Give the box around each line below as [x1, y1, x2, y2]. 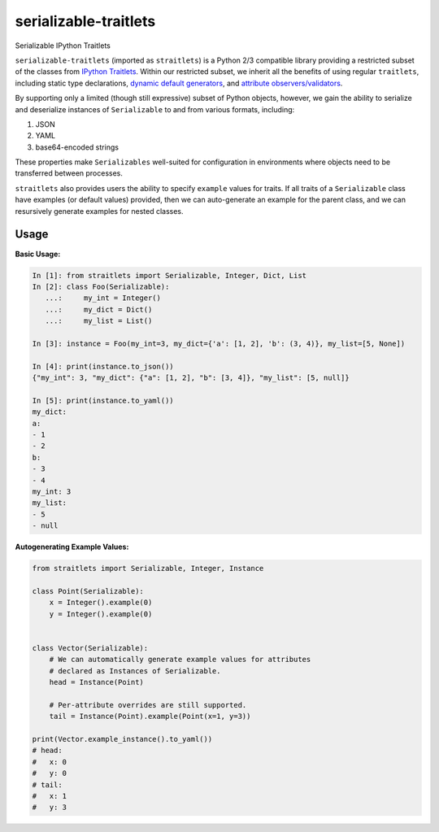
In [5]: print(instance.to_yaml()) [32, 395, 174, 405]
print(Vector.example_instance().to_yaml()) [32, 734, 213, 743]
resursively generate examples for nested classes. [15, 206, 184, 216]
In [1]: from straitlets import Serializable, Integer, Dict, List [32, 271, 307, 280]
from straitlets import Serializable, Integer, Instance [32, 564, 264, 573]
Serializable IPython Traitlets [15, 41, 111, 50]
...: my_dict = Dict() [45, 305, 153, 314]
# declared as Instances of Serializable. [49, 666, 221, 675]
